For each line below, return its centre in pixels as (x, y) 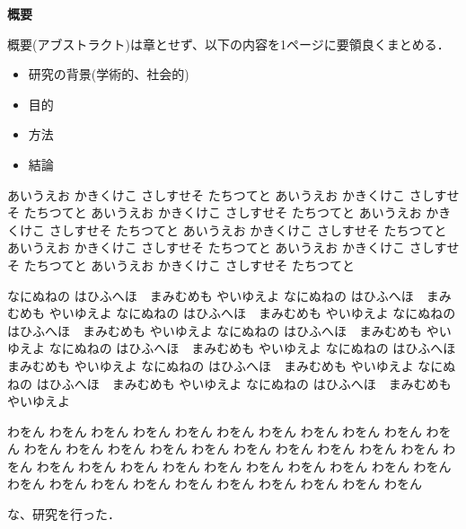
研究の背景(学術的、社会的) (109, 74)
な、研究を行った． (64, 514)
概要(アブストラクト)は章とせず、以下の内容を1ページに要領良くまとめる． (229, 44)
